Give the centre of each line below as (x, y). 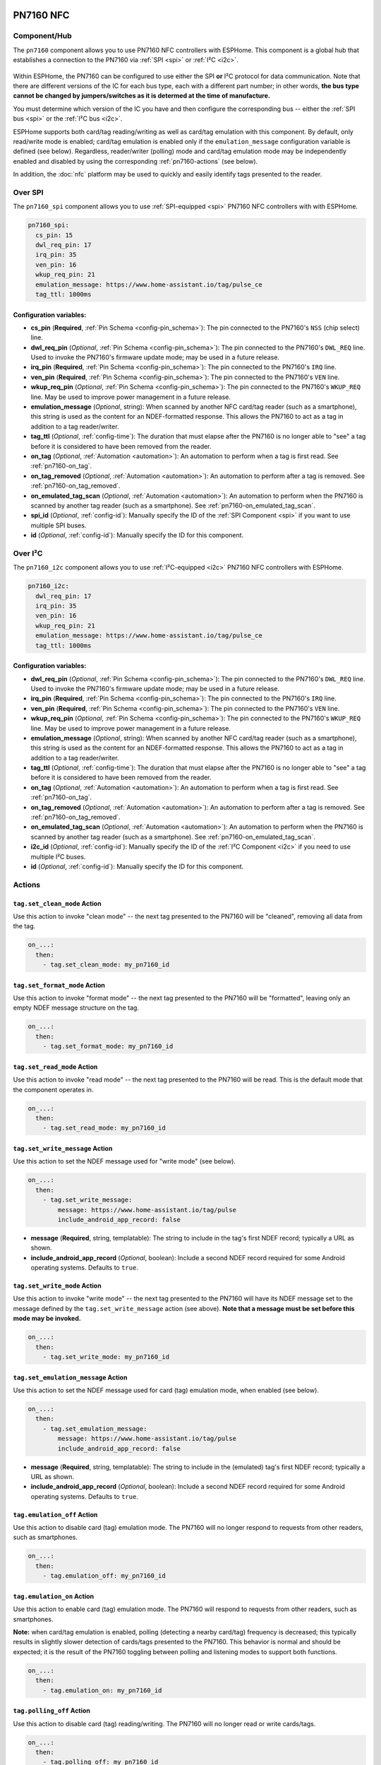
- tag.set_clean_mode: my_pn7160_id (106, 965)
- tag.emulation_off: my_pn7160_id (104, 1576)
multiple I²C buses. (58, 856)
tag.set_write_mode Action (57, 1286)
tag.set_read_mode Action (55, 1067)
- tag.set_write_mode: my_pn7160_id (106, 1357)
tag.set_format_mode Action (59, 985)
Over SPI (28, 192)
